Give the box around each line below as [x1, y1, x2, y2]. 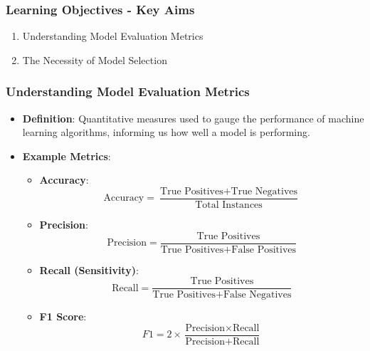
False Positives [231, 244, 297, 255]
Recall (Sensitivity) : [39, 262, 139, 277]
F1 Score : [39, 309, 87, 324]
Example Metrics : [22, 148, 111, 163]
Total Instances [195, 200, 263, 211]
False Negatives [223, 290, 292, 300]
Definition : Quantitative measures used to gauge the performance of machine [22, 110, 364, 125]
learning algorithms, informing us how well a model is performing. [22, 125, 310, 140]
